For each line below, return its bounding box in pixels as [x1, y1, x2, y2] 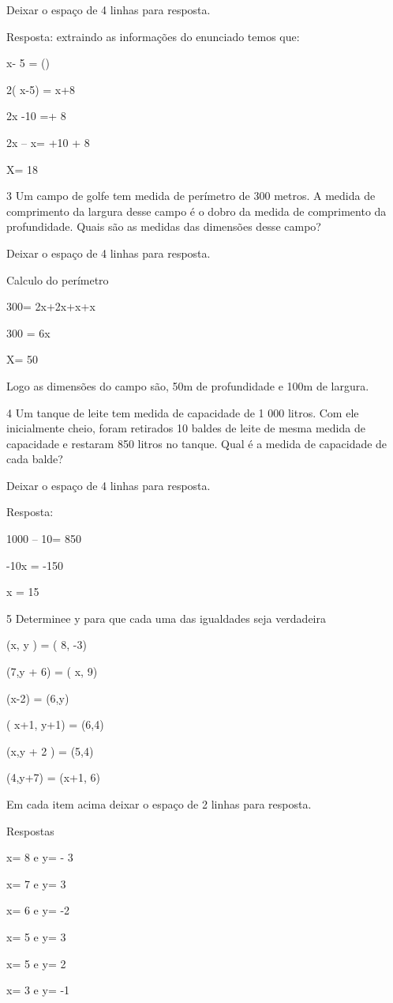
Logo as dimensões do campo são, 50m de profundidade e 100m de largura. [6, 377, 369, 394]
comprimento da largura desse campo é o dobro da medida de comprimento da [6, 202, 387, 219]
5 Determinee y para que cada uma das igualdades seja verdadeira [6, 609, 327, 626]
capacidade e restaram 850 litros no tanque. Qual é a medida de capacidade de [6, 435, 387, 451]
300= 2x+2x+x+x [6, 298, 95, 315]
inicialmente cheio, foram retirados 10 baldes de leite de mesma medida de [6, 420, 365, 436]
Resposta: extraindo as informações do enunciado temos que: [6, 28, 300, 44]
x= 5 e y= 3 [6, 928, 66, 945]
